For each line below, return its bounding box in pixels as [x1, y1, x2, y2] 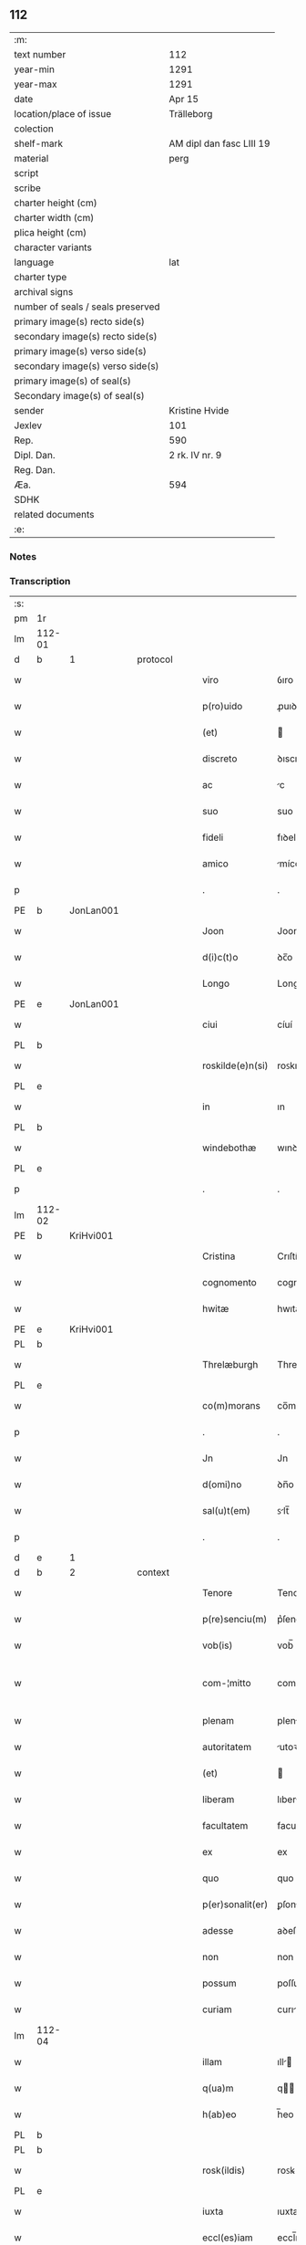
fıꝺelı [277, 831, 299, 844]
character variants [14, 241, 93, 254]
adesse [201, 1925, 234, 1937]
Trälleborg [168, 107, 213, 120]
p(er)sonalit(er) [201, 1898, 269, 1911]
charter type [14, 270, 67, 283]
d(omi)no [201, 1478, 242, 1491]
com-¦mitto [201, 1677, 251, 1690]
